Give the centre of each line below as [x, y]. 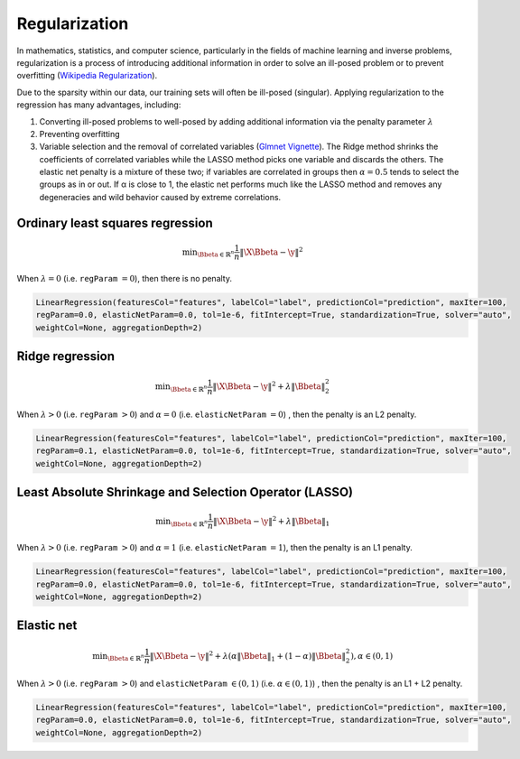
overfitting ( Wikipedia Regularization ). [87, 76]
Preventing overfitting [80, 134]
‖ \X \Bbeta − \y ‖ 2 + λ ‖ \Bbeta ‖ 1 [271, 521]
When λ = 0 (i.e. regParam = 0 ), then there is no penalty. [124, 278]
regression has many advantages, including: [99, 105]
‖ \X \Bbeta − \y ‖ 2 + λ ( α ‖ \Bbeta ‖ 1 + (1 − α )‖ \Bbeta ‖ [248, 656]
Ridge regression [66, 356]
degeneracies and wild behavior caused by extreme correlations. [160, 197]
